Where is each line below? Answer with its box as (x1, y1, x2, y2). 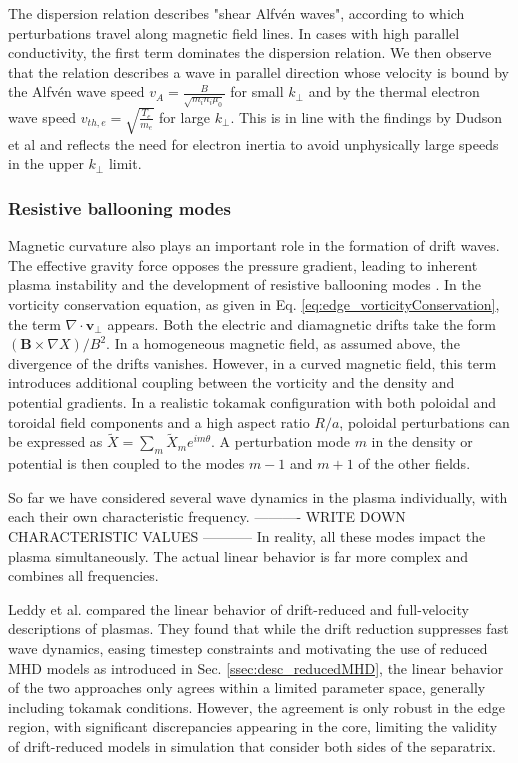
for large (159, 106, 211, 127)
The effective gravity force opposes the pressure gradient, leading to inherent (8, 254, 478, 275)
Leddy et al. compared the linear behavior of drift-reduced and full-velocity (8, 598, 469, 619)
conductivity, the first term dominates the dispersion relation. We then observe (8, 42, 492, 63)
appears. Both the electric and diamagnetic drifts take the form (107, 313, 497, 334)
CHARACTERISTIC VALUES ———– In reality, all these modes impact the (8, 526, 486, 547)
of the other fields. (358, 453, 471, 474)
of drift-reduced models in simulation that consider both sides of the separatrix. (8, 735, 496, 756)
